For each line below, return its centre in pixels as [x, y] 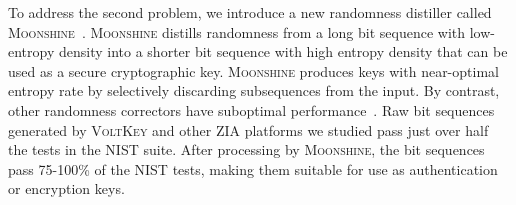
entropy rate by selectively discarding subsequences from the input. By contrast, [254, 90]
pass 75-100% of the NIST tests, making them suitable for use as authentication [253, 168]
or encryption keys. [66, 188]
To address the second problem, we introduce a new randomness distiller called [250, 12]
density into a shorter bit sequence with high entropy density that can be [283, 51]
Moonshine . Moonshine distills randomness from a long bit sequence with [237, 31]
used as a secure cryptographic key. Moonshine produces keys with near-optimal [253, 70]
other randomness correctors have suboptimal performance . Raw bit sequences [251, 109]
